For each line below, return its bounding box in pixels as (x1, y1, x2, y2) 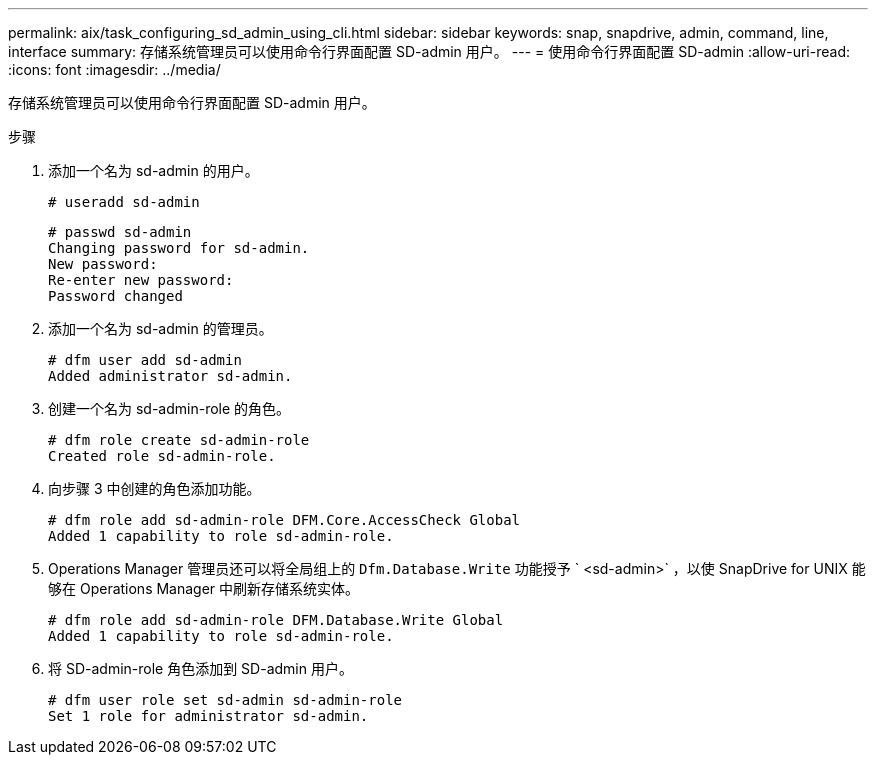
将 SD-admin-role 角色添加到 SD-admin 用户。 (48, 660, 353, 677)
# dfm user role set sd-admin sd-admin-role (48, 692, 403, 708)
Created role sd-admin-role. (48, 448, 276, 464)
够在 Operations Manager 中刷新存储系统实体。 (48, 580, 360, 597)
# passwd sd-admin (48, 224, 192, 240)
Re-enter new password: (48, 272, 234, 288)
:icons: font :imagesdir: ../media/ (8, 61, 221, 78)
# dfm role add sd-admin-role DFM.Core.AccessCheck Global (48, 512, 521, 528)
